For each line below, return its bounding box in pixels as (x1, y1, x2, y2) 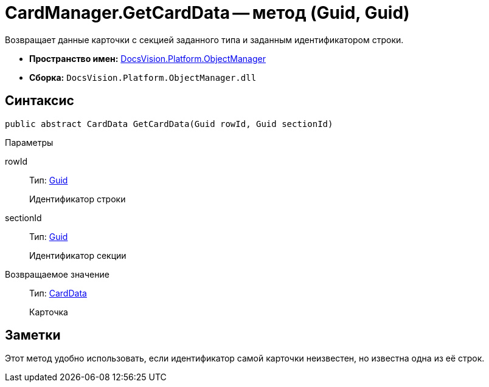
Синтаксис (5, 93, 74, 109)
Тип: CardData (29, 287, 87, 298)
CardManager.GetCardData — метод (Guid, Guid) (5, 2, 410, 23)
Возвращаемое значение (5, 269, 109, 279)
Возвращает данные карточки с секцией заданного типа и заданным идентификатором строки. (5, 34, 404, 45)
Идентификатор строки (29, 193, 126, 204)
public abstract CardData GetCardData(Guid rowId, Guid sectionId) (5, 118, 333, 129)
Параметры (5, 137, 54, 148)
